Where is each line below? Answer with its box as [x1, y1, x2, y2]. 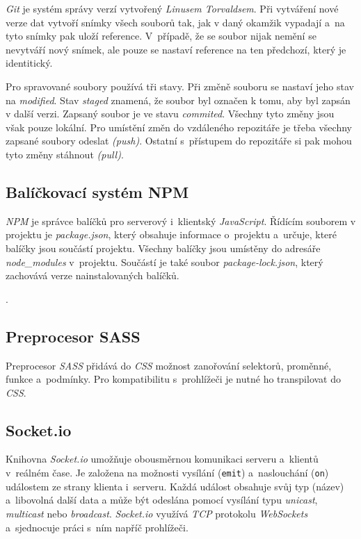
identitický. [6, 56, 53, 70]
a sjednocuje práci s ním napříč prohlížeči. [6, 520, 188, 534]
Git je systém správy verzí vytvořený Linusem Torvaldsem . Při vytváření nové [6, 1, 339, 15]
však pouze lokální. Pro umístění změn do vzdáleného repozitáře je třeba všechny [6, 119, 352, 134]
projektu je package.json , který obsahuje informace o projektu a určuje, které [6, 227, 337, 242]
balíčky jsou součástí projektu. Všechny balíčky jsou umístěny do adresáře [6, 240, 321, 255]
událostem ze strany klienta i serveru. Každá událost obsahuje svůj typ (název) [6, 479, 344, 493]
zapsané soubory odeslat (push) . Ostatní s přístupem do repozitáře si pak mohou [6, 133, 352, 148]
